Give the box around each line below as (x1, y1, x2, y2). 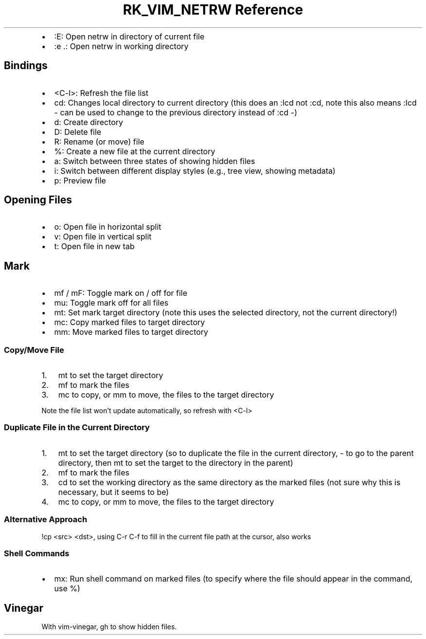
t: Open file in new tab (54, 241, 135, 252)
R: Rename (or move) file (54, 136, 144, 146)
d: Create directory (54, 117, 124, 127)
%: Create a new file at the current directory (54, 146, 215, 156)
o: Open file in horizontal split (54, 222, 161, 232)
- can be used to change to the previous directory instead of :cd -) (54, 107, 297, 117)
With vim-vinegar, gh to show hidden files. (41, 622, 177, 631)
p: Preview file (54, 175, 106, 185)
